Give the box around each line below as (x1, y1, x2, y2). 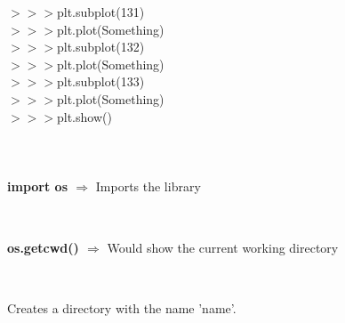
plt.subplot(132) (56, 37, 145, 56)
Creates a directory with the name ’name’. (7, 299, 237, 318)
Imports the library (95, 176, 201, 195)
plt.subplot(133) (56, 72, 145, 91)
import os (7, 176, 68, 195)
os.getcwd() (7, 238, 79, 256)
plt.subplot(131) (56, 3, 145, 20)
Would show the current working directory (107, 238, 339, 256)
